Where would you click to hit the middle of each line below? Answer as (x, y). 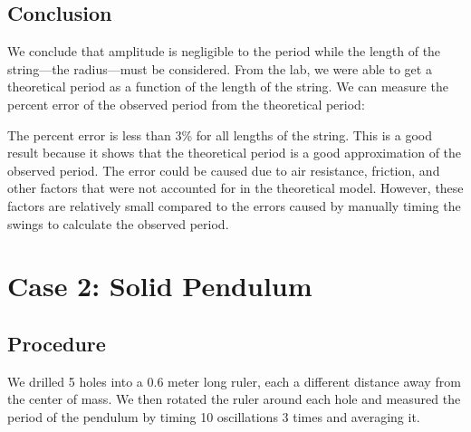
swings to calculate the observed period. (118, 223)
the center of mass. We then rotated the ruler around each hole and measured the (234, 399)
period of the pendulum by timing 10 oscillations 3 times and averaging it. (214, 416)
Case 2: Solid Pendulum (160, 286)
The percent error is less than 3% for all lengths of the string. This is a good (220, 134)
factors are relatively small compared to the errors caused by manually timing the (234, 205)
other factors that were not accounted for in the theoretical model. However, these (235, 188)
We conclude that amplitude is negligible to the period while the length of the (224, 51)
